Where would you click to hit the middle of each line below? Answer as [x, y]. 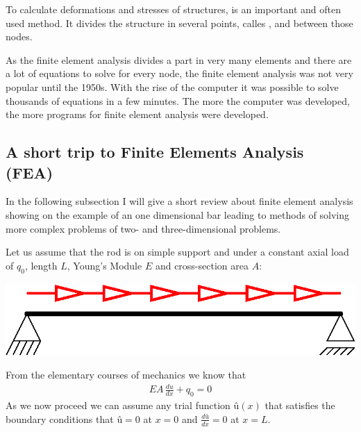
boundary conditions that [60, 418]
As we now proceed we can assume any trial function [118, 405]
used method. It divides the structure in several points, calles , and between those [179, 23]
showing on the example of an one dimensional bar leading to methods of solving [178, 214]
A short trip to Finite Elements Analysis [155, 152]
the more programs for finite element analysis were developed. [137, 114]
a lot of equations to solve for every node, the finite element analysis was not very [179, 73]
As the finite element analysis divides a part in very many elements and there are [179, 59]
